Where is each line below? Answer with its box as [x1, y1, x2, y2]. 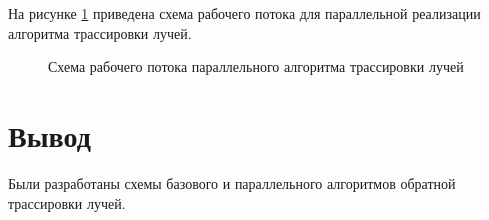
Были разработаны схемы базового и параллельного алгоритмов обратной [8, 172, 456, 193]
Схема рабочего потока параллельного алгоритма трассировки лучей [48, 56, 464, 77]
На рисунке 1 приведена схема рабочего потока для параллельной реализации [8, 3, 481, 23]
